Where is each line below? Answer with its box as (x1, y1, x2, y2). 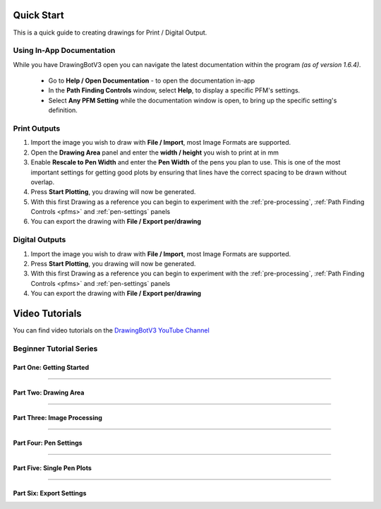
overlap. (30, 177, 55, 186)
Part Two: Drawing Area (13, 388, 85, 397)
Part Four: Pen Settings (13, 438, 83, 447)
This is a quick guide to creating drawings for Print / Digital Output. (13, 28, 207, 37)
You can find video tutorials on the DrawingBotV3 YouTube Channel (13, 326, 210, 335)
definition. (48, 106, 78, 114)
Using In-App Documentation (13, 46, 116, 56)
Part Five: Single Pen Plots (13, 463, 92, 472)
